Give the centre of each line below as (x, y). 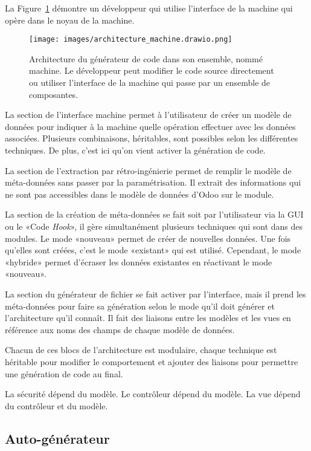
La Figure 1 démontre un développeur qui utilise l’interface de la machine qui (149, 8)
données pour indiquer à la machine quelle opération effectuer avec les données (150, 126)
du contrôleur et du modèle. (56, 405)
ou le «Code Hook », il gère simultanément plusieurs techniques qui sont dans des (154, 226)
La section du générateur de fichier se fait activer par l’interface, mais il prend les (155, 294)
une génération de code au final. (64, 373)
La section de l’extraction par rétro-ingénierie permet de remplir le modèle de (148, 170)
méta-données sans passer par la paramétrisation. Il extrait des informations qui (153, 182)
